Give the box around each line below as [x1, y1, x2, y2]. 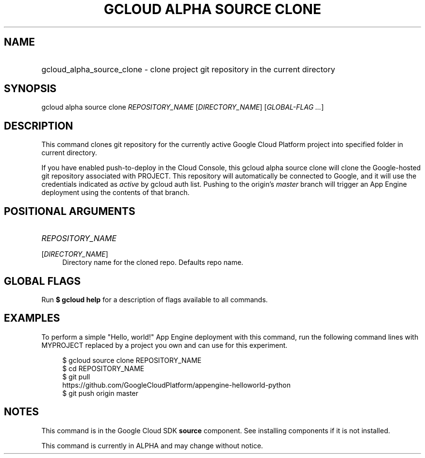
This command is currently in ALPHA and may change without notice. [41, 441, 263, 450]
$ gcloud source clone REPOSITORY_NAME [62, 356, 202, 364]
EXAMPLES [4, 312, 60, 325]
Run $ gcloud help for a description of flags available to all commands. [41, 295, 268, 304]
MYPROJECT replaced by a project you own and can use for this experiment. [41, 341, 288, 349]
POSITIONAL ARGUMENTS [4, 205, 135, 217]
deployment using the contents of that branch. [41, 188, 190, 197]
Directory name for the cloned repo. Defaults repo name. [62, 258, 244, 267]
